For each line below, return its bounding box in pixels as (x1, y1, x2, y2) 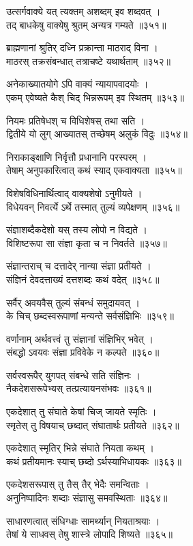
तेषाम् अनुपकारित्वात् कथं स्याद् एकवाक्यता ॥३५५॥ (6, 163, 182, 177)
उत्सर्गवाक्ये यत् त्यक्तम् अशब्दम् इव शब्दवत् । (6, 4, 161, 18)
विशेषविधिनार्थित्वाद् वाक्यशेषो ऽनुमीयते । (6, 185, 143, 200)
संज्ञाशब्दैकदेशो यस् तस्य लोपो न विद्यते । (6, 222, 147, 237)
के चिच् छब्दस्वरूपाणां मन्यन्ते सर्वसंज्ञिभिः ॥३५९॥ (6, 309, 174, 323)
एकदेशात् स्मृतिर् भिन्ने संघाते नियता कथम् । (6, 441, 154, 455)
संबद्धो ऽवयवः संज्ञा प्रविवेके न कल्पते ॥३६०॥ (6, 345, 160, 359)
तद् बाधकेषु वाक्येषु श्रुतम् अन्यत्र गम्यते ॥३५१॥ (6, 17, 166, 31)
